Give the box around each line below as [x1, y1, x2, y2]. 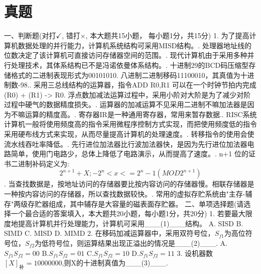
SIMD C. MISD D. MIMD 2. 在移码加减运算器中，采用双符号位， [4, 228, 215, 238]
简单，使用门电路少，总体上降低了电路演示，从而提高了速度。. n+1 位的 [11, 148, 248, 159]
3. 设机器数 [177, 247, 213, 258]
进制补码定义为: [18, 158, 69, 168]
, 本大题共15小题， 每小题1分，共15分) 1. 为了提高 [85, 30, 249, 41]
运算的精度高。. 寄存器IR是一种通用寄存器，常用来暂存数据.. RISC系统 [25, 109, 257, 119]
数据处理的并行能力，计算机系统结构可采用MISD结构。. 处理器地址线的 [18, 40, 251, 50]
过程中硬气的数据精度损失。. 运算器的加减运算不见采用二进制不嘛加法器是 [4, 99, 247, 110]
